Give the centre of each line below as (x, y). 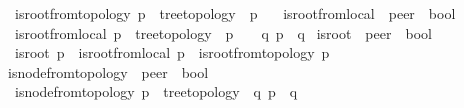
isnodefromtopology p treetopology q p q (156, 91)
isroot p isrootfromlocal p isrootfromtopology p (172, 52)
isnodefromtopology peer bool (108, 71)
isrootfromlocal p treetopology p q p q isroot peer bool (223, 32)
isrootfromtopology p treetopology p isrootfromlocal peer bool (235, 13)
